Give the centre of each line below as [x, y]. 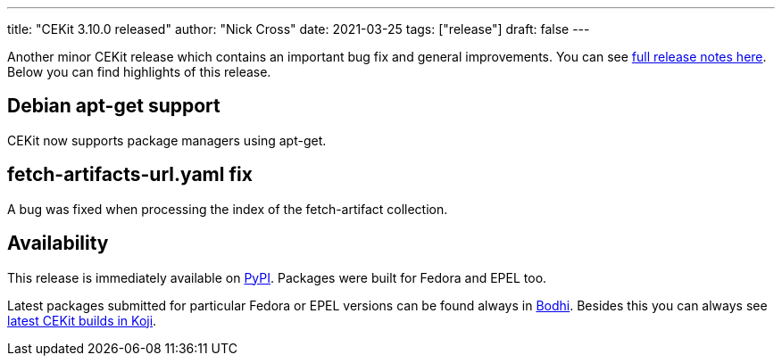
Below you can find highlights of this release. [139, 72]
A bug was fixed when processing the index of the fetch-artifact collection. [228, 209]
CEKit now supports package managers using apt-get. [167, 140]
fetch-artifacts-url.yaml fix [130, 175]
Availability [58, 243]
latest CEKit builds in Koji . [82, 320]
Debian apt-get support [114, 106]
